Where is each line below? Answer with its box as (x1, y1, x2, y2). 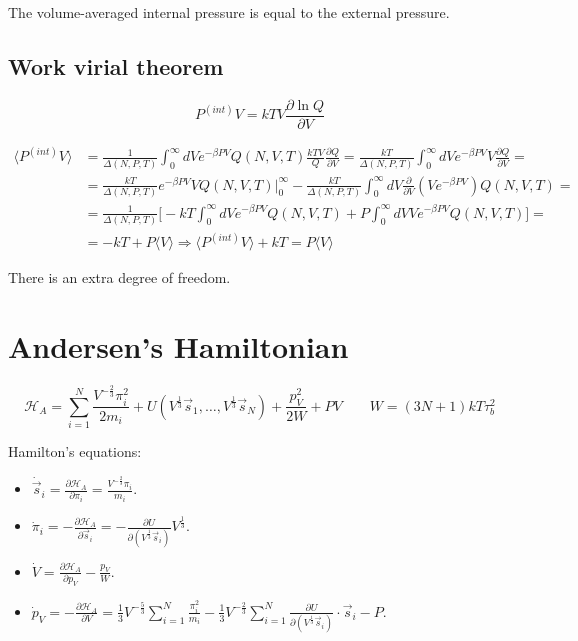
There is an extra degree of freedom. (8, 267, 231, 288)
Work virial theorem (8, 50, 224, 81)
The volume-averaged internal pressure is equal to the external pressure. (8, 2, 450, 22)
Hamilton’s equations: (8, 441, 142, 462)
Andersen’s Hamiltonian (8, 326, 349, 367)
